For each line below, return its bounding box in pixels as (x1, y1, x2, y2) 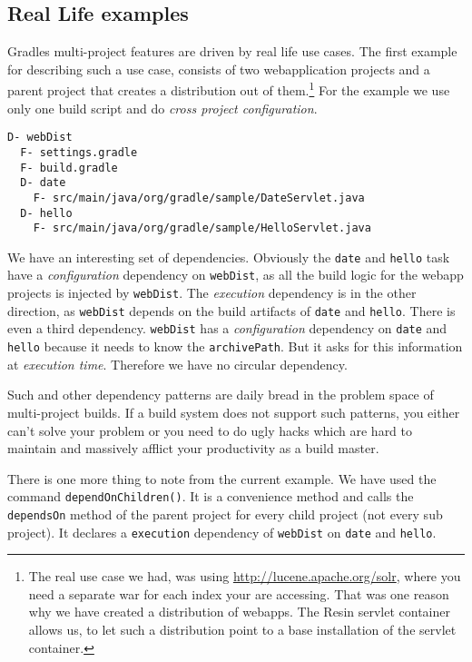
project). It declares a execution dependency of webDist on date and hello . (7, 522, 437, 541)
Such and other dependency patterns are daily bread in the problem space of (7, 385, 434, 404)
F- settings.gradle (20, 145, 138, 159)
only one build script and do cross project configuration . (7, 98, 318, 117)
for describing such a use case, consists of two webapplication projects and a (7, 59, 430, 78)
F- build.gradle (20, 161, 118, 174)
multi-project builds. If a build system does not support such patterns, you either (7, 402, 460, 421)
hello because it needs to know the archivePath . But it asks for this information (7, 337, 463, 356)
